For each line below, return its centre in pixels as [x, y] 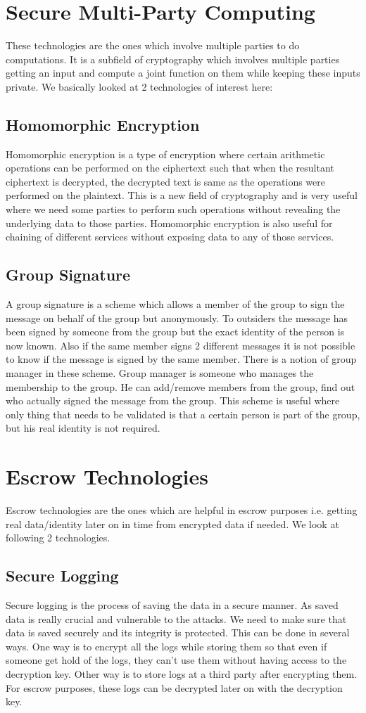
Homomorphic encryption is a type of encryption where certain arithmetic [165, 154]
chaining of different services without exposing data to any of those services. [170, 237]
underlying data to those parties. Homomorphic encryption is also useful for [169, 223]
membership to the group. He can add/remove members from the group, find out [181, 386]
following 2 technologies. [58, 538]
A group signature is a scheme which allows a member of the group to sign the [175, 304]
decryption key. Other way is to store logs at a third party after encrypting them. [182, 674]
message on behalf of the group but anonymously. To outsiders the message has [177, 317]
